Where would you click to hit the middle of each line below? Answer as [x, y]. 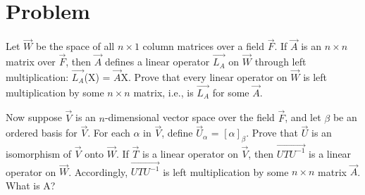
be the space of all [75, 46]
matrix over [31, 62]
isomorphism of [39, 153]
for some [231, 92]
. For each [109, 133]
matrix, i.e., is [163, 92]
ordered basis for [42, 133]
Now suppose [34, 117]
